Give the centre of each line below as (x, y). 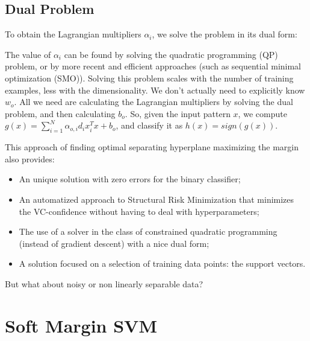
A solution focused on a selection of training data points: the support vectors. (162, 263)
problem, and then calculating (60, 113)
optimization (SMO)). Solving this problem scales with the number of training (149, 78)
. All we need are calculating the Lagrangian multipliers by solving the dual (153, 102)
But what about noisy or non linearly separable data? (104, 283)
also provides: (30, 158)
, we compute (262, 113)
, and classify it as (149, 125)
